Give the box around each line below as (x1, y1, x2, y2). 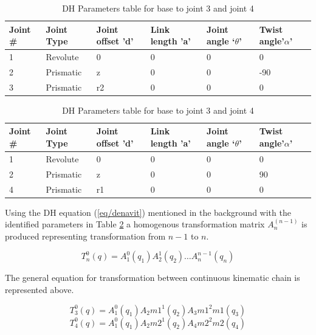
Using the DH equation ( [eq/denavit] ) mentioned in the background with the (5, 205, 291, 218)
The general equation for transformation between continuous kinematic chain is (5, 271, 300, 284)
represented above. (5, 283, 74, 295)
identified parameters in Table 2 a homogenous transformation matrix (5, 218, 265, 230)
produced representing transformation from (5, 229, 166, 242)
